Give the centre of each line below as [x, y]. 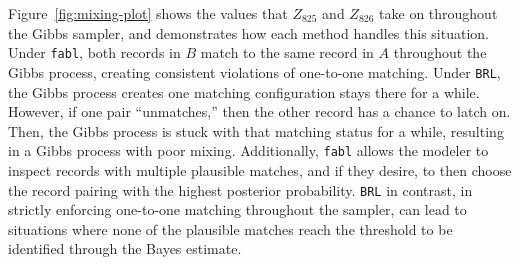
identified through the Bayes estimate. [125, 248]
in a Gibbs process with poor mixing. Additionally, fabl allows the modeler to [248, 150]
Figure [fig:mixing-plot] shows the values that [148, 13]
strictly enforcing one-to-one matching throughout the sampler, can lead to [237, 209]
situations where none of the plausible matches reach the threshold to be [230, 228]
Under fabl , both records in [94, 52]
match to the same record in [287, 52]
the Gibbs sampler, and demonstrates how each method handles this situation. [248, 32]
